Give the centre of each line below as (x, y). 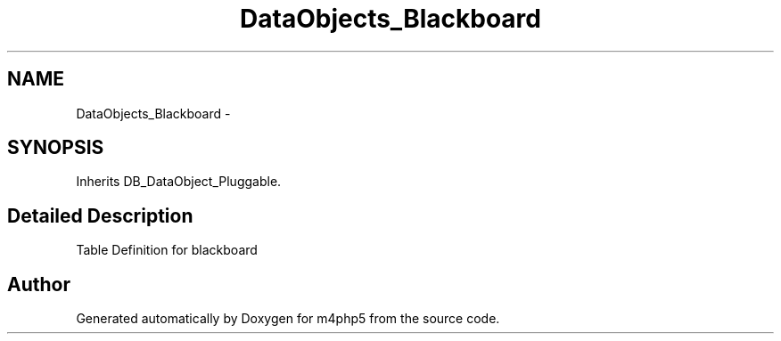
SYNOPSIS (56, 148)
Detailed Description (100, 215)
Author (39, 284)
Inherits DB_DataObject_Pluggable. (179, 182)
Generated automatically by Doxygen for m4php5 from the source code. (288, 319)
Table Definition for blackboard (167, 250)
